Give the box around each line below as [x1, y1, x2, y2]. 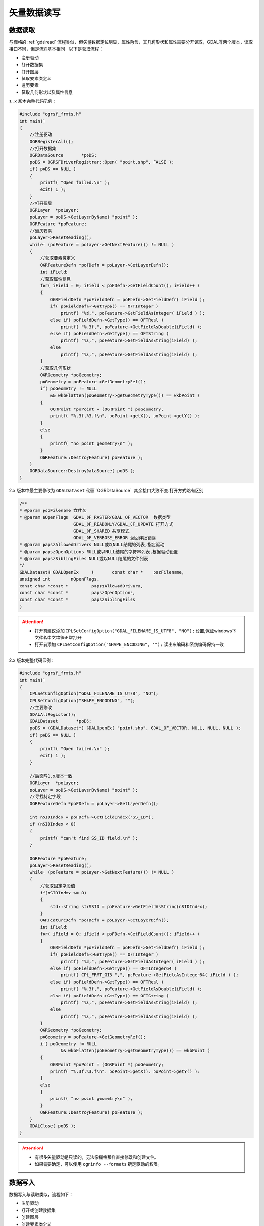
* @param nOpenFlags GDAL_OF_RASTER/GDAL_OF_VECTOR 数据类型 [19, 514, 171, 520]
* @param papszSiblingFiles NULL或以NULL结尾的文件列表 [19, 556, 149, 561]
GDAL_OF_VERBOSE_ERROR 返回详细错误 [73, 535, 156, 540]
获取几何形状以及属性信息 [21, 89, 73, 95]
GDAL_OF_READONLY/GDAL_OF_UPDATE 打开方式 [73, 521, 174, 527]
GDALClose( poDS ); [29, 1124, 77, 1129]
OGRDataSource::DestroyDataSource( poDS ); [29, 468, 135, 474]
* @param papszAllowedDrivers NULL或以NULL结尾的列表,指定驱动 [19, 542, 165, 548]
